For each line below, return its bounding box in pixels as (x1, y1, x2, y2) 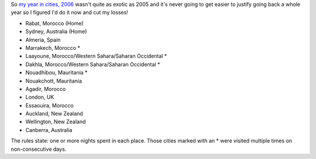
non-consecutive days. (11, 146, 67, 153)
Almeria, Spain (25, 36, 61, 43)
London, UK (25, 94, 54, 101)
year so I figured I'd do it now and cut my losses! (11, 9, 128, 16)
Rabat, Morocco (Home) (25, 19, 84, 26)
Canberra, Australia (25, 126, 73, 133)
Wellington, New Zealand (25, 118, 86, 126)
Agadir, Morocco (25, 85, 66, 92)
